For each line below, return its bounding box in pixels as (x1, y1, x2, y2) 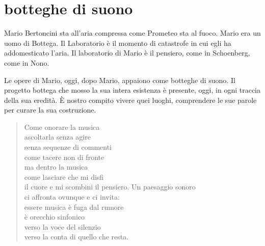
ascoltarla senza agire (24, 131, 91, 142)
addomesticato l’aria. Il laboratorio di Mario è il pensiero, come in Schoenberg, (4, 47, 250, 58)
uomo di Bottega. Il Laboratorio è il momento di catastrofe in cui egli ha (4, 37, 231, 48)
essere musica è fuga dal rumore (24, 201, 124, 212)
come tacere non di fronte (24, 151, 104, 162)
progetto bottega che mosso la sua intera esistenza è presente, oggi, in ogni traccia (4, 85, 260, 95)
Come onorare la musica (24, 121, 100, 132)
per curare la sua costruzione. (4, 104, 96, 115)
